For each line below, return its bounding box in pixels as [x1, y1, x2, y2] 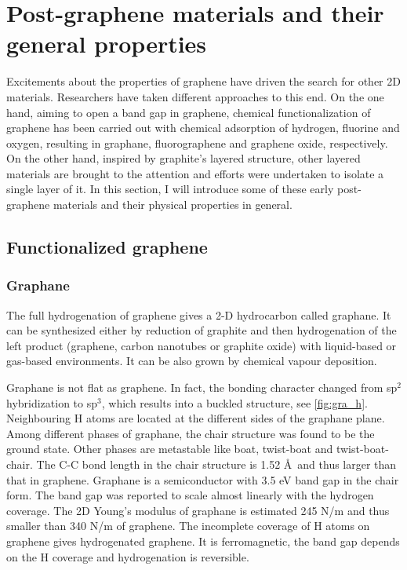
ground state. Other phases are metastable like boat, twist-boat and [6, 440, 333, 457]
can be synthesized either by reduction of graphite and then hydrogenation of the [6, 322, 397, 338]
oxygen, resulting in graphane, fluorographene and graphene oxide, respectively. [6, 134, 388, 151]
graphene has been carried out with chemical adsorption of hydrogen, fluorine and [6, 119, 400, 136]
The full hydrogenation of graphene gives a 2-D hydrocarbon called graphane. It [6, 306, 391, 323]
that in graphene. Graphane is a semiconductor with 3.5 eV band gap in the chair [6, 471, 399, 488]
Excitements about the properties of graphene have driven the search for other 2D [6, 73, 401, 90]
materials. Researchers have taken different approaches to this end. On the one [6, 88, 384, 104]
